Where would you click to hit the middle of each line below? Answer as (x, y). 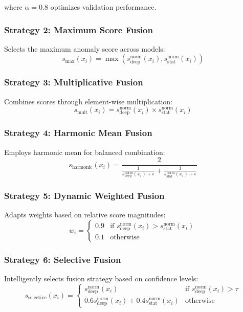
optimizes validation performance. (103, 7)
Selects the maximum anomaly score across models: (85, 48)
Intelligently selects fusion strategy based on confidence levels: (101, 278)
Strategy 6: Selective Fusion (63, 259)
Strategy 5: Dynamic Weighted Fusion (84, 195)
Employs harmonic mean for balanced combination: (85, 152)
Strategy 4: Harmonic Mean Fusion (78, 133)
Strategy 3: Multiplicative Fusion (74, 82)
